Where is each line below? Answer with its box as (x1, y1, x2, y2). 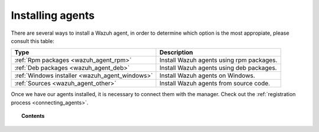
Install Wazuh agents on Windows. (159, 71, 255, 80)
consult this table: (11, 37, 54, 44)
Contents (21, 113, 45, 120)
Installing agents (11, 9, 95, 22)
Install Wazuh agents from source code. (159, 80, 271, 88)
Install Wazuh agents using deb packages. (159, 64, 277, 72)
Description (159, 48, 193, 57)
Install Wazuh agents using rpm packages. (159, 56, 278, 64)
